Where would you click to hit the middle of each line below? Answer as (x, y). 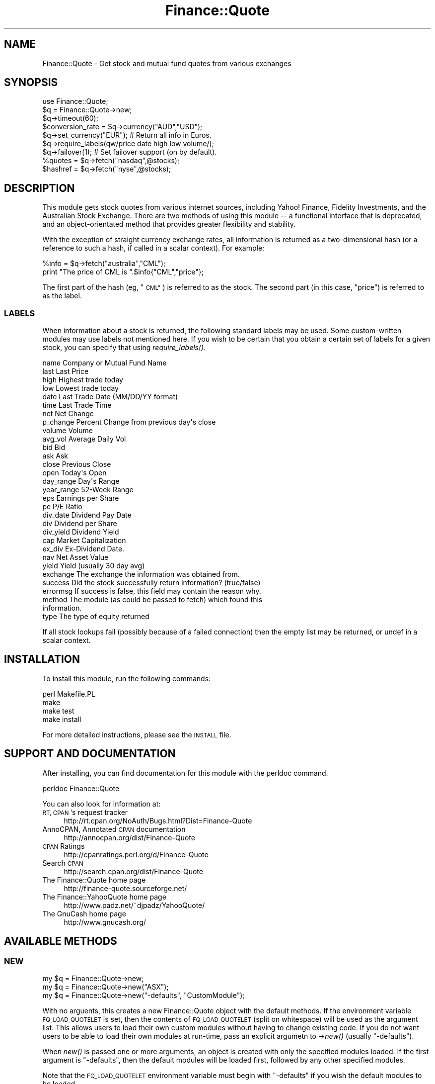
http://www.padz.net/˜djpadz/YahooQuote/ (134, 905)
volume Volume (68, 431)
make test (58, 711)
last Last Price (66, 371)
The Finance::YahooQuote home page (104, 897)
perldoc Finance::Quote (81, 788)
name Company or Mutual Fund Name (105, 363)
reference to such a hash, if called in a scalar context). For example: (153, 248)
